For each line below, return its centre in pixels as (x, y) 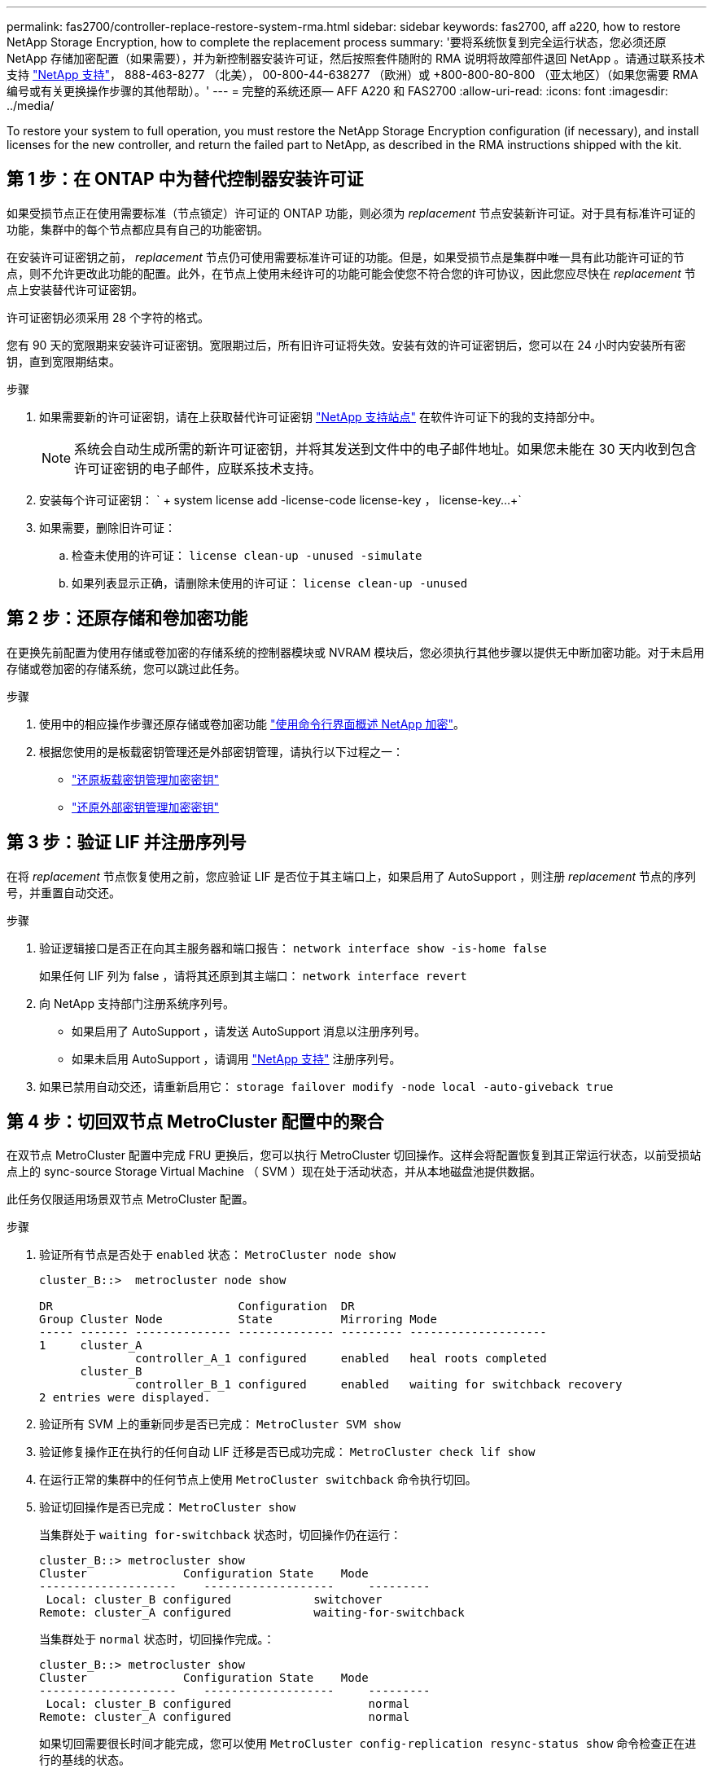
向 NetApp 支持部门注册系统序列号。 (137, 1003)
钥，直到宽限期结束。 (63, 361)
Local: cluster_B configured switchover (214, 1600)
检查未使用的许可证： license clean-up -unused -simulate (247, 555)
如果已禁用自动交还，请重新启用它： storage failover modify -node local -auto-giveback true (326, 1086)
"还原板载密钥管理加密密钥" (146, 779)
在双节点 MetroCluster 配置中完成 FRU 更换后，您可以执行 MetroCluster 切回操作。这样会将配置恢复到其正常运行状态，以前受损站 (354, 1155)
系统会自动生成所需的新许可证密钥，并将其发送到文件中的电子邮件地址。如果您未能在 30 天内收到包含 (386, 449)
